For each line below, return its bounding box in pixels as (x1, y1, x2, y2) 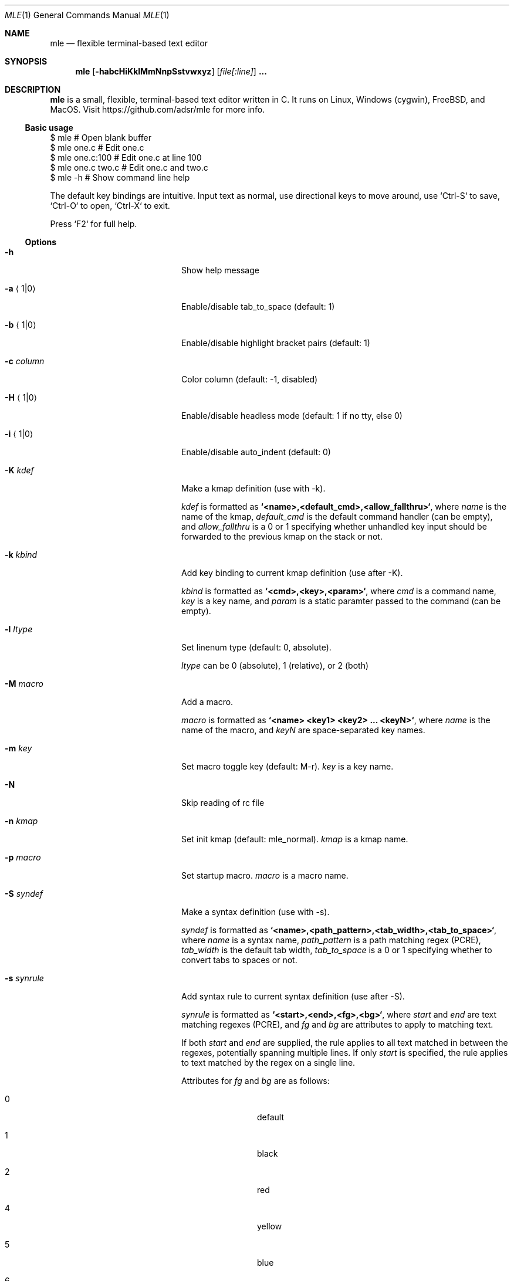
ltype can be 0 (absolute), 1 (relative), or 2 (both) (181, 660, 369, 670)
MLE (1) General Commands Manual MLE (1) (5, 10, 170, 20)
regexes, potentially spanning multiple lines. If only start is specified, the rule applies (181, 1048, 508, 1058)
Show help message (181, 265, 259, 275)
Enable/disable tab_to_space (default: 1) (181, 301, 335, 311)
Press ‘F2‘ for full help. (50, 219, 137, 229)
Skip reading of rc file (181, 798, 265, 808)
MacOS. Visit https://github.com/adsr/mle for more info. (50, 104, 265, 114)
